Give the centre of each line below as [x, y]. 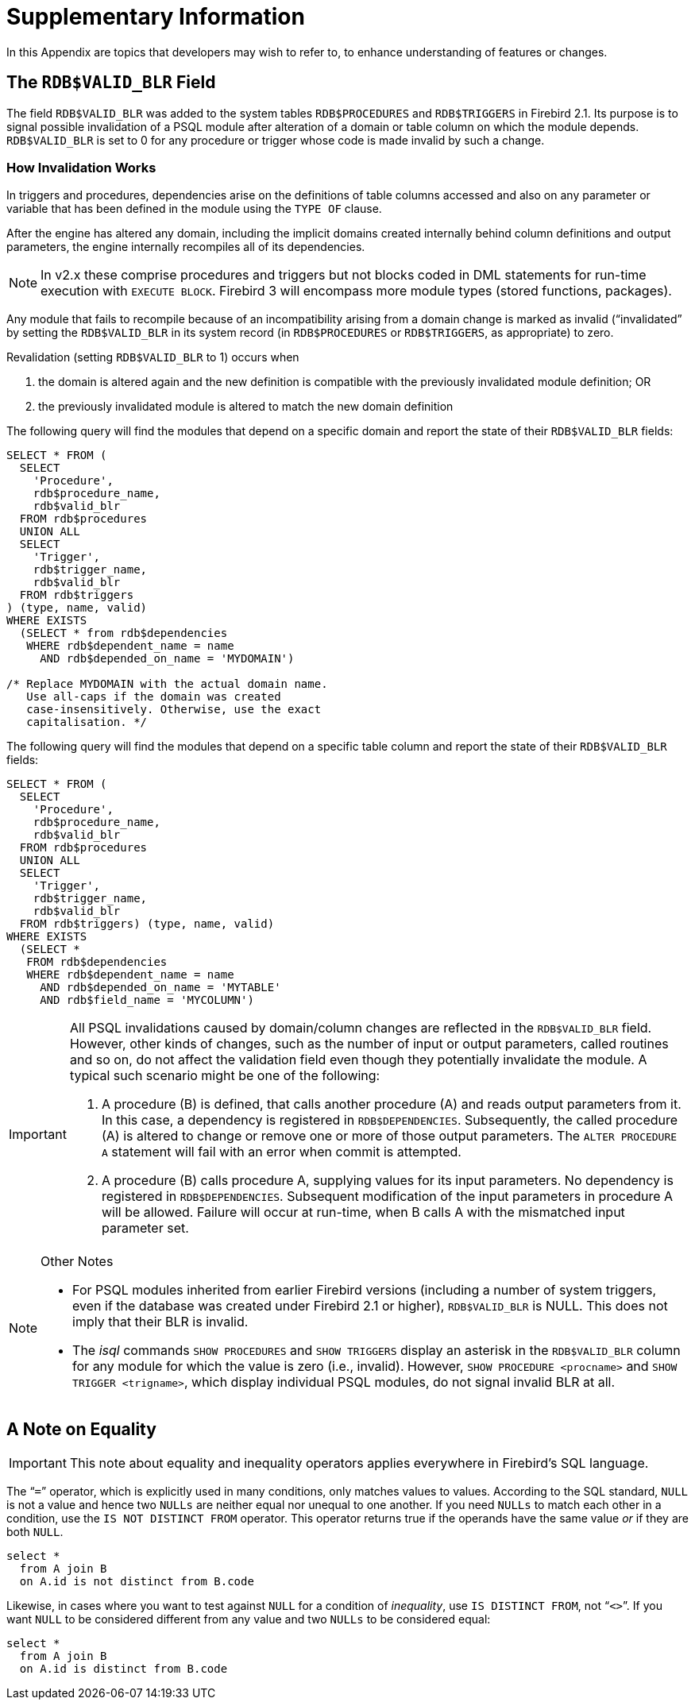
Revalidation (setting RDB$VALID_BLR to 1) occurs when [153, 357]
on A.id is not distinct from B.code [137, 1582]
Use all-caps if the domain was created [154, 697]
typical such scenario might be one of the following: [225, 1076]
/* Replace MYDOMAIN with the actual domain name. [167, 684]
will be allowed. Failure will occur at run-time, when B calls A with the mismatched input [363, 1212]
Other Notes [77, 1262]
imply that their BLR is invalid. [160, 1322]
